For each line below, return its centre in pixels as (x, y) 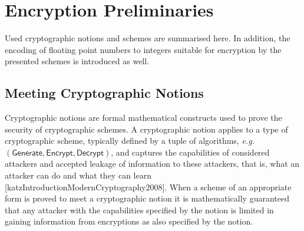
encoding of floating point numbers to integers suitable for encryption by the (143, 49)
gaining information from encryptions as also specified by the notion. (129, 221)
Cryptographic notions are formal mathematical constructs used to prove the (143, 118)
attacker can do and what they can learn (78, 175)
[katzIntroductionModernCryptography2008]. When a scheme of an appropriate (148, 187)
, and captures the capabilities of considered (190, 152)
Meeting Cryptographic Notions (104, 93)
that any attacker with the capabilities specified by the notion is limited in (139, 209)
